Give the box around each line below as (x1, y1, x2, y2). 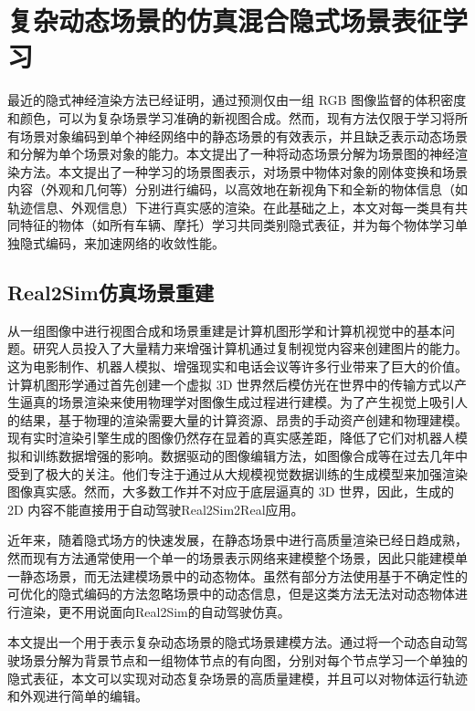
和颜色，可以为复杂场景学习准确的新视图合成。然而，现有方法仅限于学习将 (7, 108, 455, 127)
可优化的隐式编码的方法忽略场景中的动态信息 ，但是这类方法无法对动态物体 (7, 584, 455, 603)
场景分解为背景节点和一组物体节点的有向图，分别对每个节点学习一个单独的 (19, 650, 468, 669)
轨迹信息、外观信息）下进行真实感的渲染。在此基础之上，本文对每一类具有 (7, 197, 455, 216)
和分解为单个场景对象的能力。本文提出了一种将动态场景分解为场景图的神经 (7, 144, 455, 163)
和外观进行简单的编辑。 (7, 686, 148, 706)
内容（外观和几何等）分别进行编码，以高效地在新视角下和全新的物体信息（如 (7, 180, 468, 199)
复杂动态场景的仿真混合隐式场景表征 (7, 2, 443, 39)
